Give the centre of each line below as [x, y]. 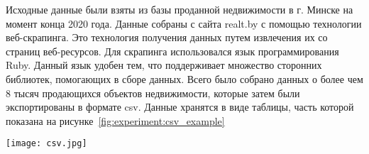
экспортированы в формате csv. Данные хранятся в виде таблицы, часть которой [180, 107]
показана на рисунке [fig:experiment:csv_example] [115, 120]
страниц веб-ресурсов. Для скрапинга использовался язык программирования [172, 51]
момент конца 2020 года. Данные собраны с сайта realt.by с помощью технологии [184, 23]
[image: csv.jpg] [46, 144]
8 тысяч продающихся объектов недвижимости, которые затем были [153, 93]
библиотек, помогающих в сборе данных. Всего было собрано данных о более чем [184, 78]
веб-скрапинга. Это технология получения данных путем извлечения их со [167, 37]
